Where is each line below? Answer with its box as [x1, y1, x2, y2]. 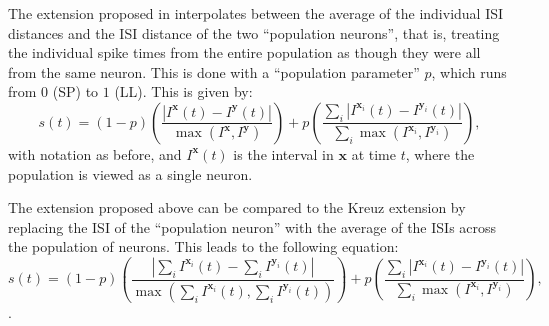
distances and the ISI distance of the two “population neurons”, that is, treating [8, 22, 500, 43]
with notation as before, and [8, 143, 182, 164]
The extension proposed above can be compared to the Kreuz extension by [8, 197, 466, 218]
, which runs [431, 61, 507, 82]
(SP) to [52, 81, 99, 102]
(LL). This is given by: [114, 81, 253, 102]
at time [351, 143, 396, 164]
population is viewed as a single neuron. [8, 163, 253, 184]
